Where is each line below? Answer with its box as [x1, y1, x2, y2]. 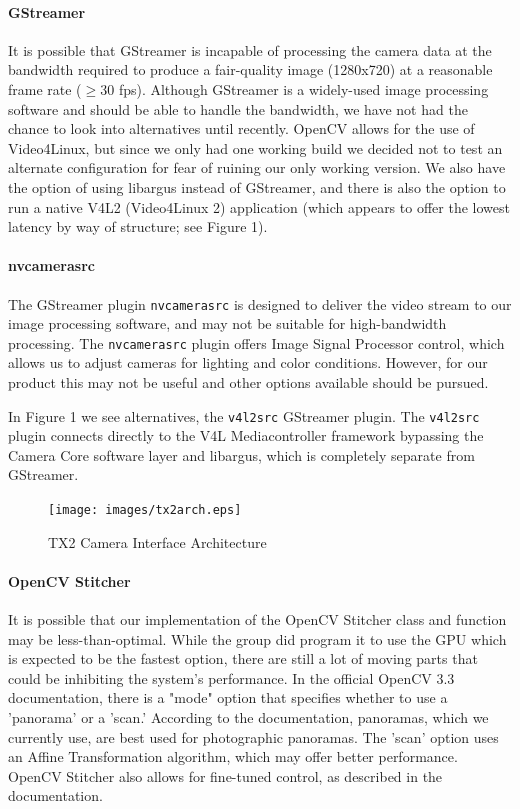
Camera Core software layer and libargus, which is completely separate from [8, 444, 475, 465]
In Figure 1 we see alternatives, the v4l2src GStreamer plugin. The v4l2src [8, 405, 480, 426]
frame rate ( [8, 78, 82, 99]
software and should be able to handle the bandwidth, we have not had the [8, 98, 468, 119]
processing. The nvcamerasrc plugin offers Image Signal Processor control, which [8, 332, 505, 353]
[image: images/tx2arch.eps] [48, 503, 242, 518]
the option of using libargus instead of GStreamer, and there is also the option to [8, 176, 506, 197]
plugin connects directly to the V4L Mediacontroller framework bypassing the [8, 425, 484, 446]
